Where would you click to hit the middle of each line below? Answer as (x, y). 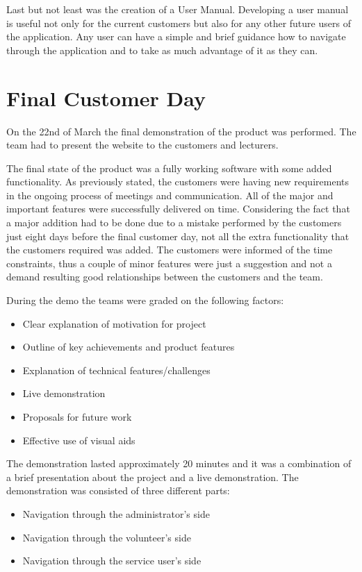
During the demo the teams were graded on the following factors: (145, 300)
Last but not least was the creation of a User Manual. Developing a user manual (178, 9)
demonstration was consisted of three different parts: (118, 490)
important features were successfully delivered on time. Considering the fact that (178, 209)
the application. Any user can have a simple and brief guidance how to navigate (176, 36)
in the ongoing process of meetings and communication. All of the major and (170, 195)
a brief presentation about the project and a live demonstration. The (153, 477)
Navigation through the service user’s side (112, 561)
